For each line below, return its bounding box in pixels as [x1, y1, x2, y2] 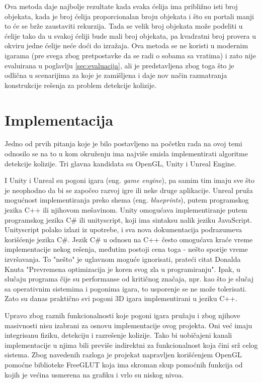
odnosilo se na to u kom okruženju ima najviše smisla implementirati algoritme [5, 148, 248, 159]
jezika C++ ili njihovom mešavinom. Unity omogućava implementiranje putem [5, 205, 247, 215]
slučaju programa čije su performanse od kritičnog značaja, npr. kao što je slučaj [5, 273, 253, 284]
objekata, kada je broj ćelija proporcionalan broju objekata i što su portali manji [5, 11, 254, 21]
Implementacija [5, 109, 114, 130]
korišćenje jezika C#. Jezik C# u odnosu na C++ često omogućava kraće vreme [5, 234, 253, 244]
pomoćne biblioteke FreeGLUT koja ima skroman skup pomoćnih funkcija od [5, 359, 243, 369]
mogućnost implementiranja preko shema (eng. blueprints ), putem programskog [5, 195, 249, 205]
